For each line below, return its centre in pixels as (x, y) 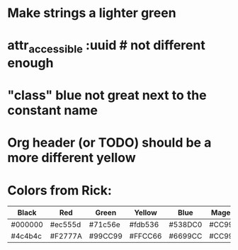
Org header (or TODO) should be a (109, 143)
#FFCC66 (146, 237)
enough (30, 63)
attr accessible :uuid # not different (106, 47)
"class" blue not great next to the (107, 95)
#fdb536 (144, 225)
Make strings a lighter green (92, 13)
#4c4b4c (27, 237)
